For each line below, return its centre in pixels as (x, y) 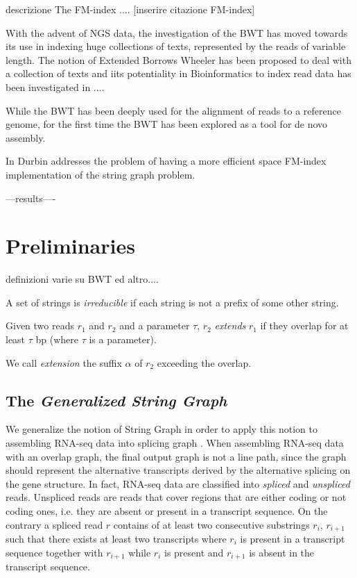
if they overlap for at (304, 325)
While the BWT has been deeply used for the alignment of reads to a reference (173, 110)
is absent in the (282, 552)
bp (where (57, 339)
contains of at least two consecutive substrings (211, 524)
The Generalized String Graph (116, 400)
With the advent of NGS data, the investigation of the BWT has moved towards (177, 32)
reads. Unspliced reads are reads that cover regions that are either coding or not (176, 497)
